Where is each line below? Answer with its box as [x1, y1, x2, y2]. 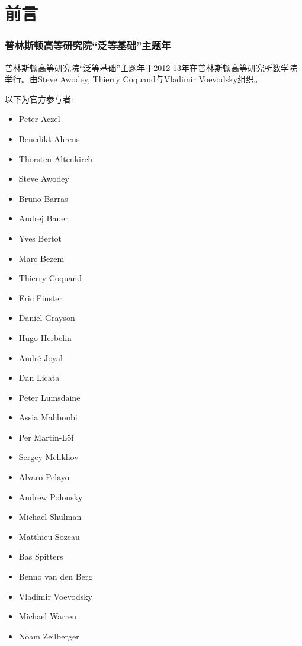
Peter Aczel [18, 113, 60, 125]
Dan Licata [18, 371, 60, 384]
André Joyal [18, 351, 63, 364]
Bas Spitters [18, 550, 63, 563]
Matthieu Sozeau [18, 530, 80, 542]
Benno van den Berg [18, 570, 93, 583]
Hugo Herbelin [18, 331, 72, 343]
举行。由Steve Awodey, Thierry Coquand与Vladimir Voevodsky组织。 [5, 73, 263, 85]
